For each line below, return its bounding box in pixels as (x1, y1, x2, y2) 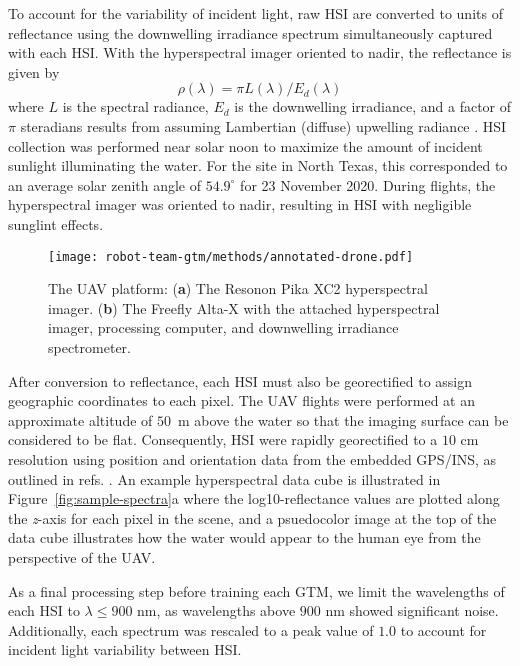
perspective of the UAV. (8, 546, 156, 567)
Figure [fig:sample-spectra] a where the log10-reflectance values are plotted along (8, 488, 500, 509)
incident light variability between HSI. (8, 639, 242, 660)
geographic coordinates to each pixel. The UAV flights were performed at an (8, 390, 475, 411)
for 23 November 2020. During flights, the (240, 174, 496, 195)
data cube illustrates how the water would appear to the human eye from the (8, 527, 481, 548)
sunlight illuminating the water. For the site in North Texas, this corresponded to (8, 155, 508, 176)
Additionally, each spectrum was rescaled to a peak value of (8, 619, 374, 640)
